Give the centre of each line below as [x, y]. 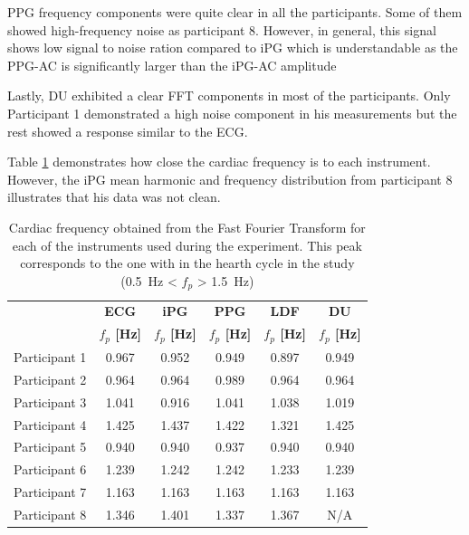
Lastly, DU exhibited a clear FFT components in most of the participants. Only [229, 96]
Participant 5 [50, 447]
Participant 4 [50, 424]
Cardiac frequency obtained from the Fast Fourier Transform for [187, 227]
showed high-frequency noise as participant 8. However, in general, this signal [222, 29]
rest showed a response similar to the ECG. [128, 131]
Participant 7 [50, 492]
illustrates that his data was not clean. [114, 197]
